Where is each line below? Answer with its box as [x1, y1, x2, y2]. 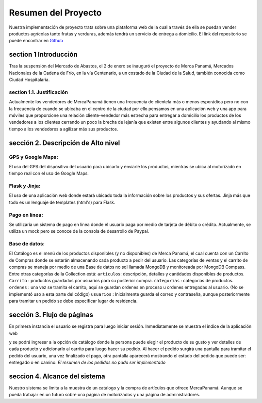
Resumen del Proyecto [9, 7, 102, 18]
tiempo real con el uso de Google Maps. [9, 170, 89, 177]
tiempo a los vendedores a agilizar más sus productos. [9, 126, 118, 132]
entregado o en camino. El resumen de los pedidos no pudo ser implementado [9, 359, 166, 366]
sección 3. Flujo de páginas [9, 311, 94, 319]
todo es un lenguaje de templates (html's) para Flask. [9, 199, 115, 205]
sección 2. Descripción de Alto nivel [9, 139, 120, 147]
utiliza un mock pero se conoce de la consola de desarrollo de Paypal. [9, 228, 149, 234]
